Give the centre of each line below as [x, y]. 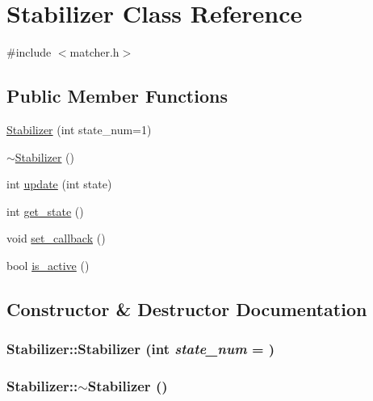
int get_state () [45, 211]
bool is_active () [48, 265]
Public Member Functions [117, 96]
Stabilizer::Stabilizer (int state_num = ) [141, 349]
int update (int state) [59, 184]
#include [29, 52]
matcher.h [94, 52]
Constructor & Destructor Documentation [187, 308]
